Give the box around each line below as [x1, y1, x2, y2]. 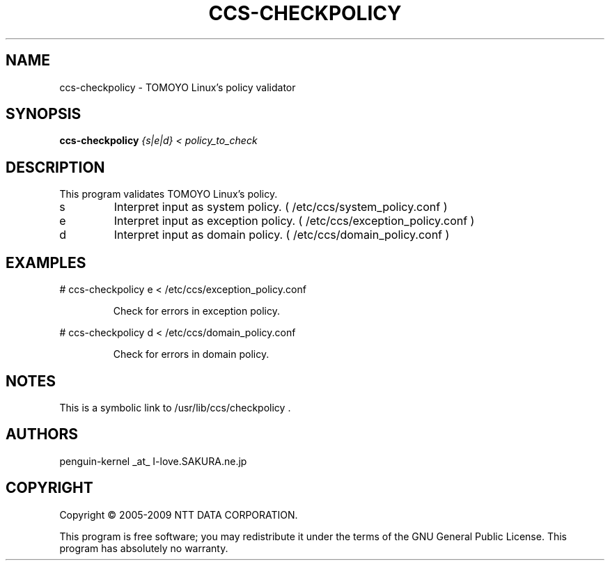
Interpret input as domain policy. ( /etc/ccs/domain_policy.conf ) [114, 228, 450, 242]
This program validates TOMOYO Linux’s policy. [59, 188, 278, 201]
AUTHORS [6, 425, 79, 443]
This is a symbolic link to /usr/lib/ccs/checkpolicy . [59, 401, 291, 414]
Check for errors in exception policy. [113, 305, 280, 317]
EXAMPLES [6, 253, 86, 272]
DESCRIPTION [6, 158, 105, 176]
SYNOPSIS [6, 105, 81, 123]
